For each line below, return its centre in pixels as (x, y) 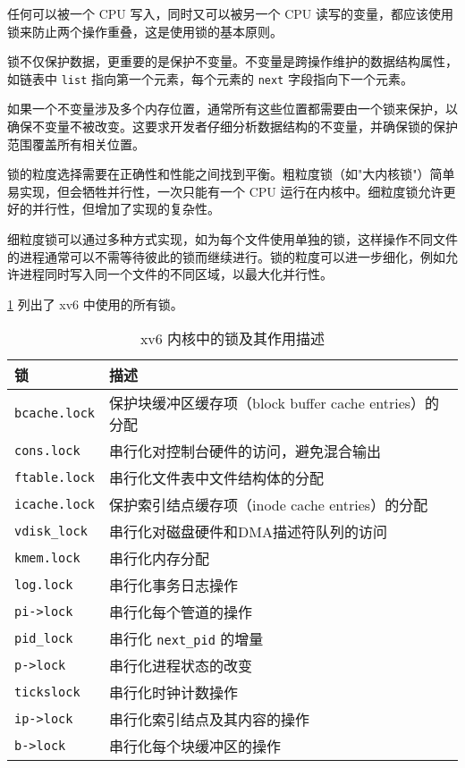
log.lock (44, 585)
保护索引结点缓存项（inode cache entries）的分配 (269, 505)
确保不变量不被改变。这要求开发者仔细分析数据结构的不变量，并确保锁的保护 (232, 127)
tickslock (47, 692)
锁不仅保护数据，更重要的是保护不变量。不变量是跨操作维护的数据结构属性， (232, 61)
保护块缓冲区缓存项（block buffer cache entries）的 (275, 403)
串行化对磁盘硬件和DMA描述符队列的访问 (248, 532)
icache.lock (55, 505)
